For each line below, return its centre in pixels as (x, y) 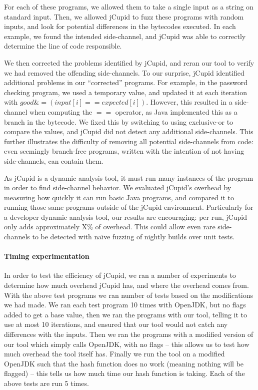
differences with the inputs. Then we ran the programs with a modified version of (129, 334)
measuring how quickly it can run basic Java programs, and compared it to (119, 197)
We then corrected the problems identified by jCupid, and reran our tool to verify (129, 62)
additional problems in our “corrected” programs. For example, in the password (126, 82)
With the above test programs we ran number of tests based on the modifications (128, 295)
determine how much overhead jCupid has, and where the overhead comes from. (126, 285)
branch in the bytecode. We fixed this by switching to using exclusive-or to (119, 121)
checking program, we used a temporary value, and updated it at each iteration (125, 92)
